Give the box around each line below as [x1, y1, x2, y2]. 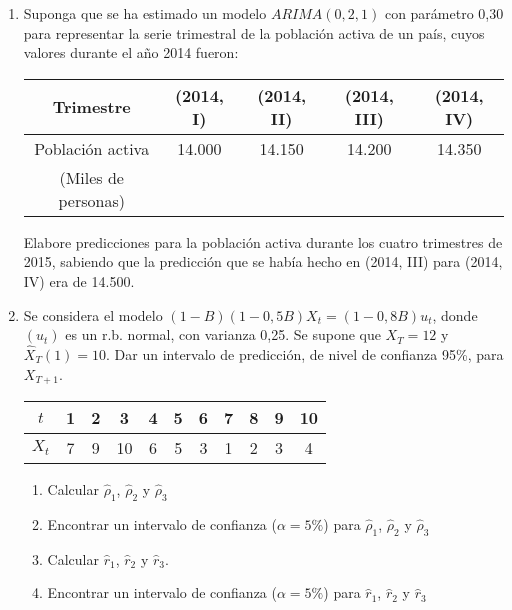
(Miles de [59, 165, 124, 189]
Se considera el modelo [23, 304, 163, 325]
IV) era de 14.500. [23, 270, 135, 291]
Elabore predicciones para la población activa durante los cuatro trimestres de [23, 231, 503, 252]
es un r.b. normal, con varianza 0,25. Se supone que [65, 324, 381, 345]
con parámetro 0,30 [384, 3, 504, 23]
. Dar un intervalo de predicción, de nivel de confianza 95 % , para [106, 343, 504, 364]
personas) [58, 188, 125, 212]
